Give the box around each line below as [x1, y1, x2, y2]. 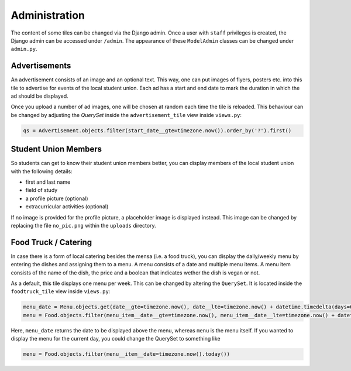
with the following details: [11, 167, 73, 175]
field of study [25, 187, 58, 194]
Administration [11, 9, 85, 22]
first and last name [25, 178, 71, 185]
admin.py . [11, 46, 37, 53]
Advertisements [11, 61, 71, 71]
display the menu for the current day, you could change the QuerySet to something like [11, 335, 221, 342]
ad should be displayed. [11, 92, 68, 99]
